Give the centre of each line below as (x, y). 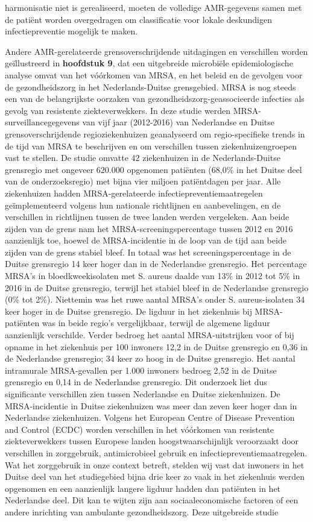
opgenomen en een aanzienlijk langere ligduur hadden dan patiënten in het (143, 488)
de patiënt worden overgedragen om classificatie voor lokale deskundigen (138, 19)
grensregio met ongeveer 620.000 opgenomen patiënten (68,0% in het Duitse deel (153, 169)
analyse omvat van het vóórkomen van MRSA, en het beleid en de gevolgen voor (154, 74)
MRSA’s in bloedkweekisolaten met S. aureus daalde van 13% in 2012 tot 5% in (153, 276)
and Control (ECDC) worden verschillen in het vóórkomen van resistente (140, 429)
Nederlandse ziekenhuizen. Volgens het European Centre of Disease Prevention (150, 417)
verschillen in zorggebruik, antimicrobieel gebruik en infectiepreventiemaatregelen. (156, 452)
